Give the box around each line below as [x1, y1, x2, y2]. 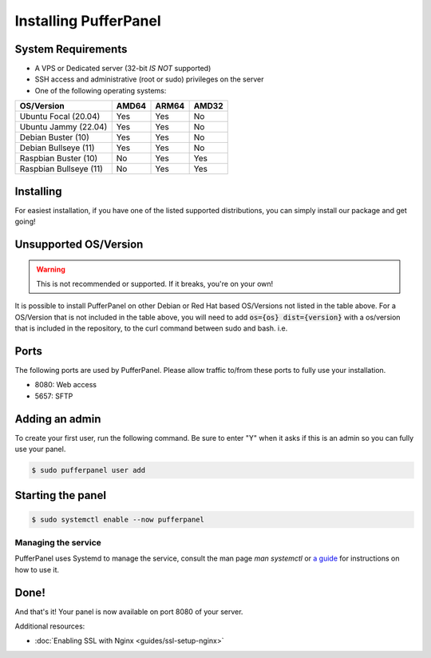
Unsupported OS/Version [14, 237, 144, 251]
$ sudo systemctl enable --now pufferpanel [31, 515, 205, 524]
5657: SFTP [34, 391, 73, 401]
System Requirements [14, 42, 128, 56]
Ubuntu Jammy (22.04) [19, 121, 108, 133]
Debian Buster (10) [19, 132, 89, 143]
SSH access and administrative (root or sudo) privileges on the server [34, 74, 264, 84]
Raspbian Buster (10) [19, 153, 98, 164]
